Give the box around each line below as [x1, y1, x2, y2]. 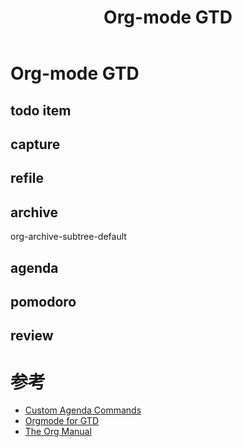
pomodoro [10, 293, 77, 310]
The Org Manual [24, 426, 92, 438]
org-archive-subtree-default [10, 231, 127, 243]
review [10, 327, 54, 345]
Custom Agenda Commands [24, 404, 142, 416]
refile [10, 170, 44, 187]
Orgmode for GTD [24, 415, 99, 427]
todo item [10, 102, 72, 119]
